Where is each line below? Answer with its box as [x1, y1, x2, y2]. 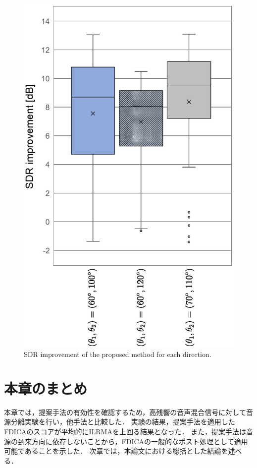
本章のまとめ [4, 378, 88, 398]
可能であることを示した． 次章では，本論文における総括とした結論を [4, 446, 228, 456]
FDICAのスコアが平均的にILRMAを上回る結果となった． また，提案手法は [4, 426, 246, 436]
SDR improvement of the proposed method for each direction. [24, 349, 211, 359]
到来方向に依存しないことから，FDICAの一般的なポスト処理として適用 [17, 436, 248, 446]
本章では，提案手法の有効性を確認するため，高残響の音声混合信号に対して [4, 407, 246, 417]
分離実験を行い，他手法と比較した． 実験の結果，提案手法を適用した [10, 416, 235, 427]
